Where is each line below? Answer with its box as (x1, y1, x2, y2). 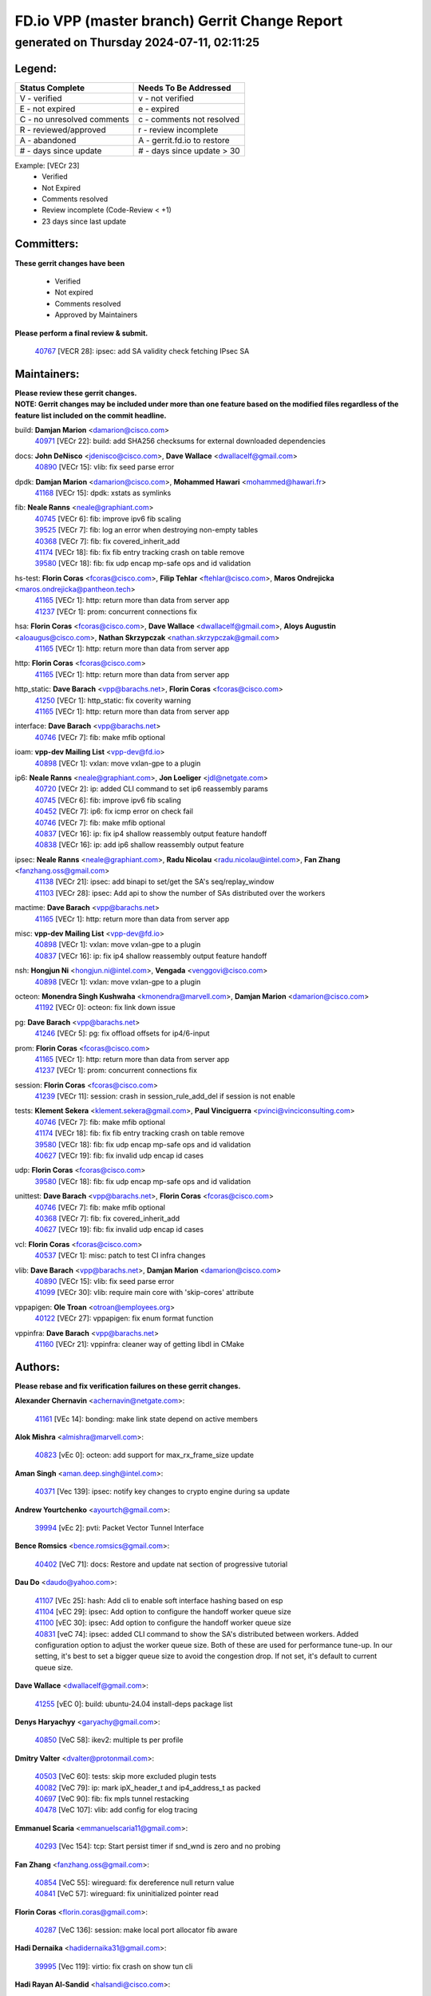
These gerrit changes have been (14, 258, 125, 267)
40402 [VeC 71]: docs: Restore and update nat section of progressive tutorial (34, 1559, 288, 1569)
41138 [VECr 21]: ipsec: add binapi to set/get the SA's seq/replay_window (34, 877, 275, 886)
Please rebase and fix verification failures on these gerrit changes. (14, 1381, 241, 1391)
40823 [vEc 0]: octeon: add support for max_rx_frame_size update (34, 1450, 255, 1460)
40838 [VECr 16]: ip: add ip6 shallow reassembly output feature (34, 840, 245, 849)
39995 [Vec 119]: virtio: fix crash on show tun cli (34, 1961, 193, 1971)
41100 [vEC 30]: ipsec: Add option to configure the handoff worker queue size (34, 1618, 291, 1628)
